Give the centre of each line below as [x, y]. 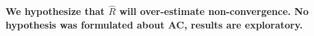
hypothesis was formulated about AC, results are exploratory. [154, 24]
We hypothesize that [55, 11]
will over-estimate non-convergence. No [214, 11]
